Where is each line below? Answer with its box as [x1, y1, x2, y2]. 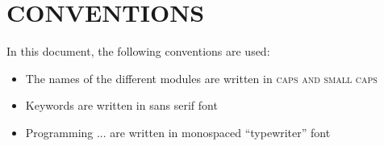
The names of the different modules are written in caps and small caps [25, 69, 378, 86]
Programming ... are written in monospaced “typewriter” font [25, 123, 331, 140]
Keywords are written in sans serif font [25, 97, 218, 114]
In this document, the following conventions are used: [6, 43, 270, 60]
